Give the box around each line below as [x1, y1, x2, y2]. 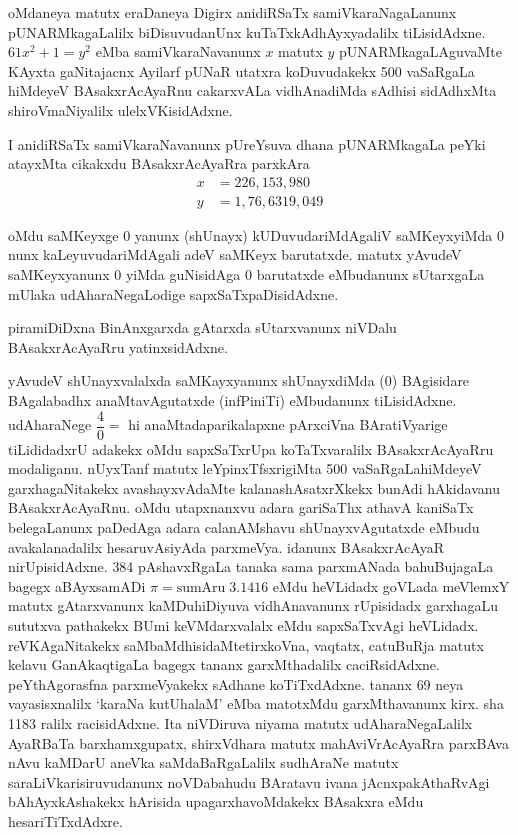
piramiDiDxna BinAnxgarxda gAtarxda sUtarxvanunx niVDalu [8, 317, 397, 338]
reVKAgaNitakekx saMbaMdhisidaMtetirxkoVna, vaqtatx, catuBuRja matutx [8, 634, 484, 655]
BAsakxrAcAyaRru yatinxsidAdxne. [8, 336, 228, 357]
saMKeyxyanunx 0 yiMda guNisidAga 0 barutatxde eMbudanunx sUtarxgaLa [8, 264, 485, 284]
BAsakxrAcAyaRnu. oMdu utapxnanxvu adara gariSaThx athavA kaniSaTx [8, 497, 474, 518]
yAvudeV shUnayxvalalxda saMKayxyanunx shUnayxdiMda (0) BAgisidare [8, 370, 470, 391]
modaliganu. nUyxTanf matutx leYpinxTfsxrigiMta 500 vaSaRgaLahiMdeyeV [8, 458, 482, 479]
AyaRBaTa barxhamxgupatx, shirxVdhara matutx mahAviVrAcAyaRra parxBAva [8, 732, 509, 753]
